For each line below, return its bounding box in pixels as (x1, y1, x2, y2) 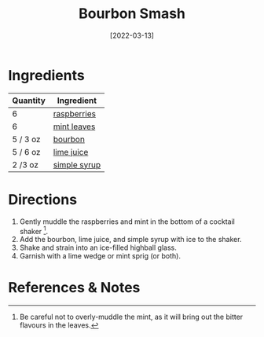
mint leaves (53, 121, 96, 132)
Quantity (12, 95, 46, 106)
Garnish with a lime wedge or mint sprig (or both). (19, 251, 181, 261)
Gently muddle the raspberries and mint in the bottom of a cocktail (19, 217, 236, 226)
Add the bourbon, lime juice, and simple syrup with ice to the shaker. (19, 235, 242, 244)
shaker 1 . (19, 225, 49, 236)
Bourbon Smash (78, 5, 186, 23)
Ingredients (8, 66, 85, 84)
